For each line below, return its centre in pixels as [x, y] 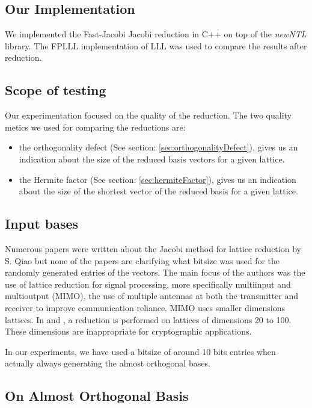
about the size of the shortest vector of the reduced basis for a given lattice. [158, 191]
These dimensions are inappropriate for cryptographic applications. [128, 331]
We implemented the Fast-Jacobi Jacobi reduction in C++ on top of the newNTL [156, 34]
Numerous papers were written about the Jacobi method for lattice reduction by [153, 248]
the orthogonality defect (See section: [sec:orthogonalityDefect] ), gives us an [158, 147]
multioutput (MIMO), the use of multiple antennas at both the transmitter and [152, 296]
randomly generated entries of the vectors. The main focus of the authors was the [155, 272]
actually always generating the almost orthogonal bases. [108, 363]
